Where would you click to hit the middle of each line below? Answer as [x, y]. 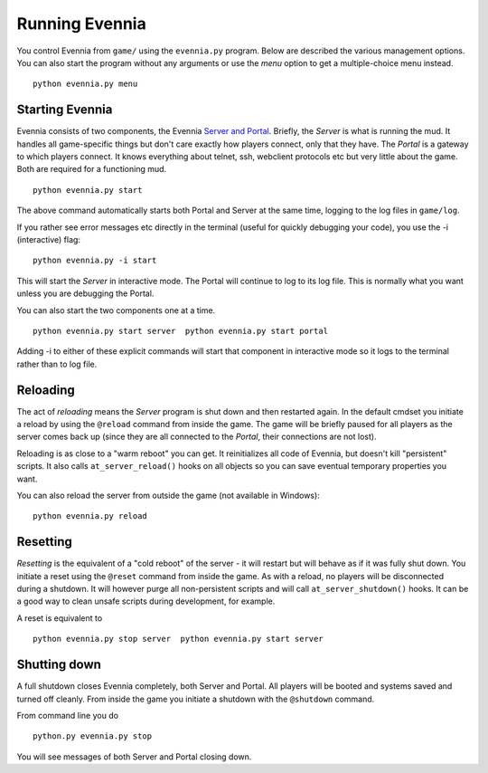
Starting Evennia [65, 110]
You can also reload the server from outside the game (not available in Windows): [168, 495]
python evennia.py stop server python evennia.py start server [178, 639]
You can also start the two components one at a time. [116, 310]
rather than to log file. [57, 364]
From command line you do [68, 715]
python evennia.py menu [85, 84]
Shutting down [59, 665]
